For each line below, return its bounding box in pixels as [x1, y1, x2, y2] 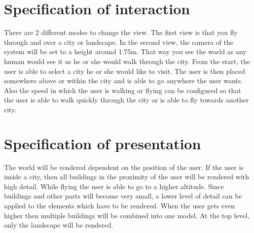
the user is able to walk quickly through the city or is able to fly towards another [4, 95, 249, 105]
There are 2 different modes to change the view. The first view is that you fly [4, 27, 238, 37]
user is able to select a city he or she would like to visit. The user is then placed [4, 66, 246, 76]
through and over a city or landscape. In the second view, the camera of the [4, 36, 234, 47]
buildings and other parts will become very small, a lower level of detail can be [4, 191, 242, 201]
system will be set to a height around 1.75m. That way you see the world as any [4, 46, 247, 57]
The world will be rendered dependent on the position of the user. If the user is [4, 162, 244, 172]
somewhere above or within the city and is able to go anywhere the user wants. [4, 75, 243, 86]
